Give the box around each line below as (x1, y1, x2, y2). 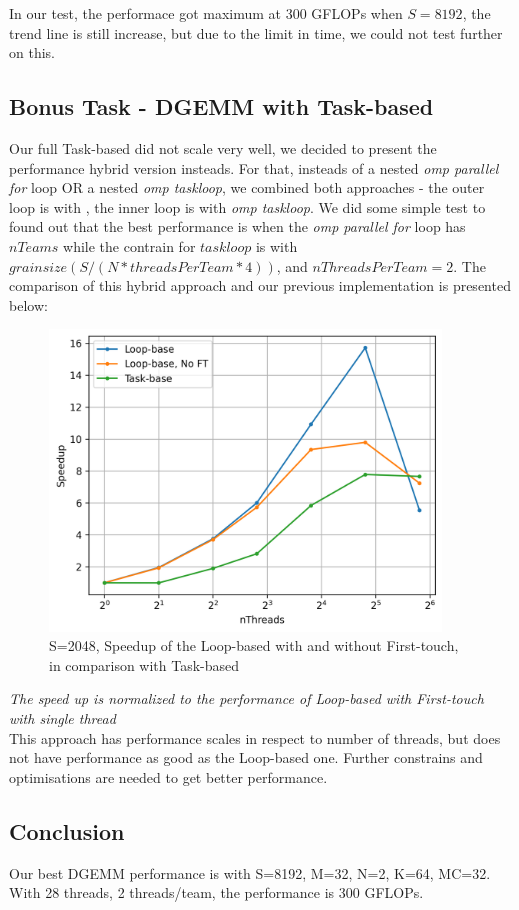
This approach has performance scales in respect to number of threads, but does (9, 727, 501, 748)
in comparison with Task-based (49, 654, 240, 675)
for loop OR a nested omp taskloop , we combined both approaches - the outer (9, 177, 485, 198)
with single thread (9, 708, 116, 729)
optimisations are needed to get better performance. (9, 766, 328, 787)
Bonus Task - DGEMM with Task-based (9, 91, 434, 122)
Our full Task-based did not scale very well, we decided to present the (9, 137, 437, 158)
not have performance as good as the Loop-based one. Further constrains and (9, 747, 483, 768)
